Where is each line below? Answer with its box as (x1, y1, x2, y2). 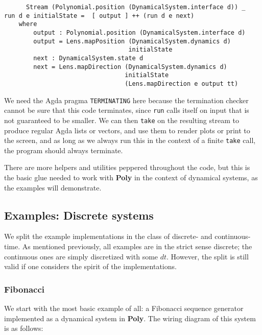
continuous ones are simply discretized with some (4, 251, 158, 261)
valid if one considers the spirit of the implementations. (4, 261, 177, 272)
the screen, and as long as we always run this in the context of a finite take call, (4, 135, 256, 146)
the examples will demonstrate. (4, 182, 102, 193)
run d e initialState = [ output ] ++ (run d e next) (4, 12, 195, 19)
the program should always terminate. (4, 145, 123, 155)
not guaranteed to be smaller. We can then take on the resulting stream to (4, 114, 239, 125)
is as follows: (4, 323, 43, 333)
